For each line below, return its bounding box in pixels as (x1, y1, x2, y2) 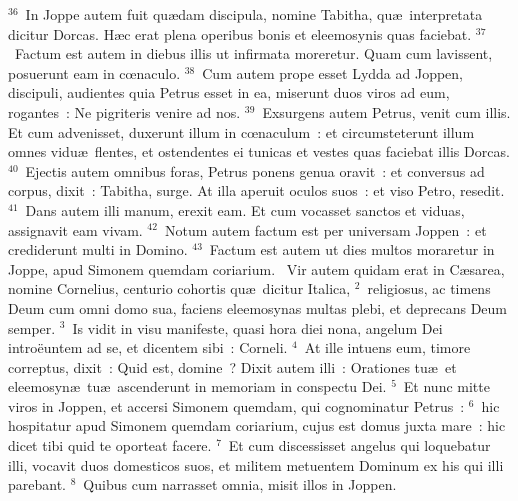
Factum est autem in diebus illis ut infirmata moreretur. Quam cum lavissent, (14, 43, 493, 64)
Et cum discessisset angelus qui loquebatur (228, 435, 491, 456)
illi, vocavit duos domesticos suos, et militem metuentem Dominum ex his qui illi (8, 454, 504, 475)
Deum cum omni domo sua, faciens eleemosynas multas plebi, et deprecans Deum (8, 297, 507, 318)
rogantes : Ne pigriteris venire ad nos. (8, 101, 241, 122)
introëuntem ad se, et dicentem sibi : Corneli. (8, 337, 288, 358)
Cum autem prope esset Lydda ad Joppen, (202, 62, 464, 83)
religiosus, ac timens (367, 278, 491, 299)
